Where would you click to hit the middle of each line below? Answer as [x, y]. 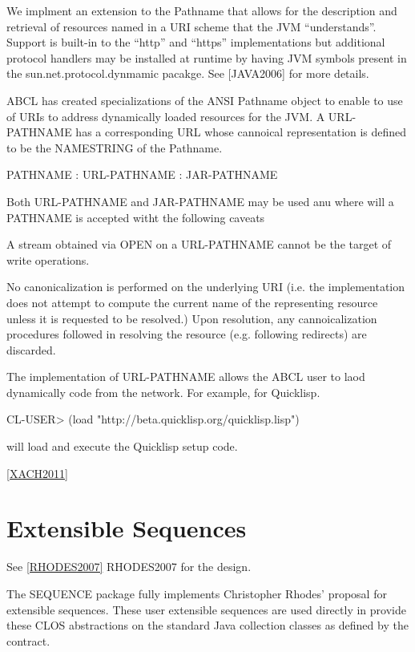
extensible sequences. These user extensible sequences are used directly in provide [206, 609]
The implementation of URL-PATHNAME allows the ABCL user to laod [186, 377]
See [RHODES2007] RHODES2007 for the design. [129, 567]
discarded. [31, 349]
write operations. [48, 259]
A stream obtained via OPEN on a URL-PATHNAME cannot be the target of [199, 244]
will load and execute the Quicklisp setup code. [122, 446]
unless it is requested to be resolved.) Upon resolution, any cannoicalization [192, 318]
